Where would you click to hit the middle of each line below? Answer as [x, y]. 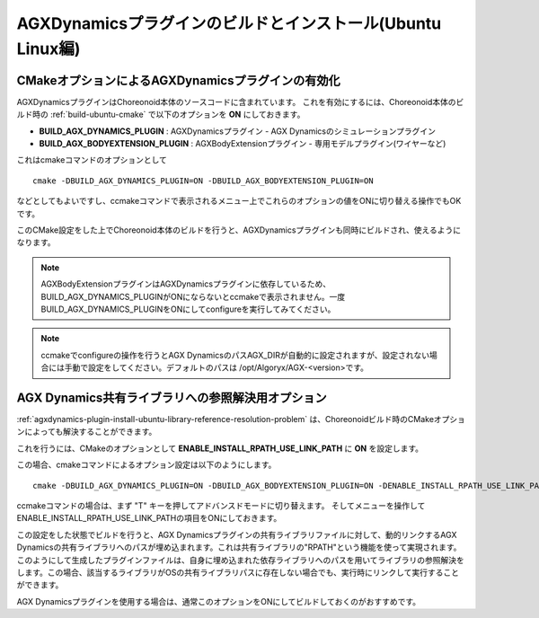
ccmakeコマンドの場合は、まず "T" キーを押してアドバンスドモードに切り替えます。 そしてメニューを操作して [221, 505]
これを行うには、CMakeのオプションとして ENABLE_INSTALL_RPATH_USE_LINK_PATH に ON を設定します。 [220, 448]
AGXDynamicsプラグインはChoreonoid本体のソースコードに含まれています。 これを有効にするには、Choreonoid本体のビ [240, 102]
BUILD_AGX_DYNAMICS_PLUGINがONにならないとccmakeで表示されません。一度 [193, 296]
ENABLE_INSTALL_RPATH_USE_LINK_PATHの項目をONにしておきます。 [149, 518]
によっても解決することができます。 [90, 432]
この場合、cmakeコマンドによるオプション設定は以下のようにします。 [146, 465]
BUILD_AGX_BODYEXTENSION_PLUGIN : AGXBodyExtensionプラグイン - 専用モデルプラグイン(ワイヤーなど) [243, 144]
